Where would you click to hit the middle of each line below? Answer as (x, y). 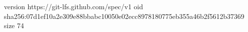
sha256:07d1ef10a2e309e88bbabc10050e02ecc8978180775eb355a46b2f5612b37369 (124, 16)
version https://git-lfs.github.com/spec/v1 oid (74, 6)
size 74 (14, 25)
